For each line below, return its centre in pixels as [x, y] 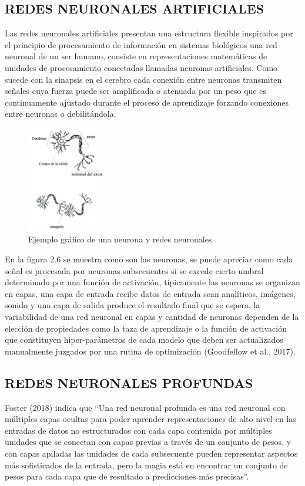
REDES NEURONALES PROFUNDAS [129, 382]
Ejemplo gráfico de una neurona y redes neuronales [120, 239]
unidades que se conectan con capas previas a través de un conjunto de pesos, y [148, 442]
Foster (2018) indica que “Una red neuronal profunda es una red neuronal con [145, 407]
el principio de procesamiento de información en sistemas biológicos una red [141, 44]
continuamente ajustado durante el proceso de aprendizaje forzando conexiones [147, 102]
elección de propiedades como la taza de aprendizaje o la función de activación [146, 328]
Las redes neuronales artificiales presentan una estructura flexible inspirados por [149, 33]
